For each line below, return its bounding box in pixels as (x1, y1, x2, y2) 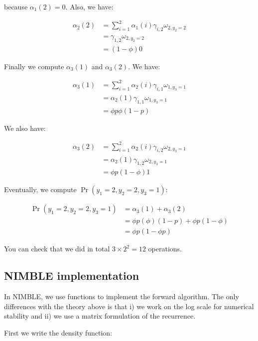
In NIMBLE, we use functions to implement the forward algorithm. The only (4, 291, 239, 302)
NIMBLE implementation (4, 268, 139, 283)
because (4, 1, 28, 11)
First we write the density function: (4, 328, 113, 338)
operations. (148, 243, 182, 254)
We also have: (4, 122, 46, 133)
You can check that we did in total (4, 243, 110, 254)
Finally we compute (4, 61, 64, 71)
